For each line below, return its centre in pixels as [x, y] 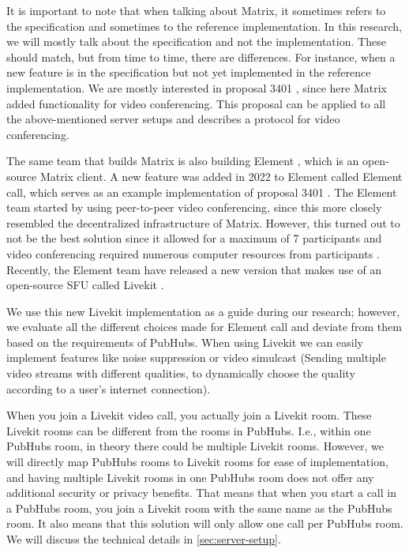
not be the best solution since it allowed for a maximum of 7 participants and [194, 238]
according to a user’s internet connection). [109, 388]
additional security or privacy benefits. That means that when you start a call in [201, 493]
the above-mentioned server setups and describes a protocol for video [173, 119]
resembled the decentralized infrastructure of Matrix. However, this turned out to [203, 222]
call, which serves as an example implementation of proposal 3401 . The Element [202, 192]
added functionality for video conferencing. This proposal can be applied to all [196, 103]
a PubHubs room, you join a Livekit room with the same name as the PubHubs [199, 508]
